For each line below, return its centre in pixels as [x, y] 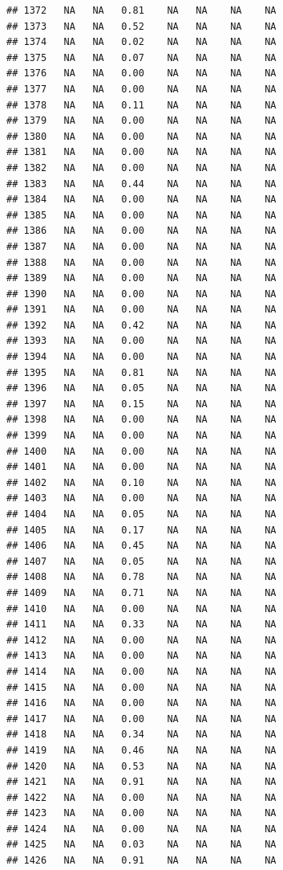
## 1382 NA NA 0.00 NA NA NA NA [141, 167]
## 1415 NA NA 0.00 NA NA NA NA [141, 687]
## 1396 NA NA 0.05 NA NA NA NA [141, 388]
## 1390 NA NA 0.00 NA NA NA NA [141, 294]
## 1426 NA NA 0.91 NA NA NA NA [141, 861]
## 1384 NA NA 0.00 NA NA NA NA [141, 200]
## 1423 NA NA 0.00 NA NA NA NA [141, 813]
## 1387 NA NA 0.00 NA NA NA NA [141, 246]
